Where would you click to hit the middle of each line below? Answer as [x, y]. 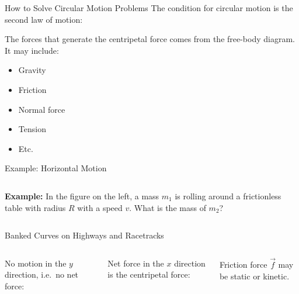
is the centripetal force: [149, 274]
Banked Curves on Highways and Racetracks [84, 235]
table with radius [35, 207]
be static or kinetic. [254, 276]
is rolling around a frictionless [228, 196]
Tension [32, 129]
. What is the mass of [168, 207]
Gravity [32, 70]
